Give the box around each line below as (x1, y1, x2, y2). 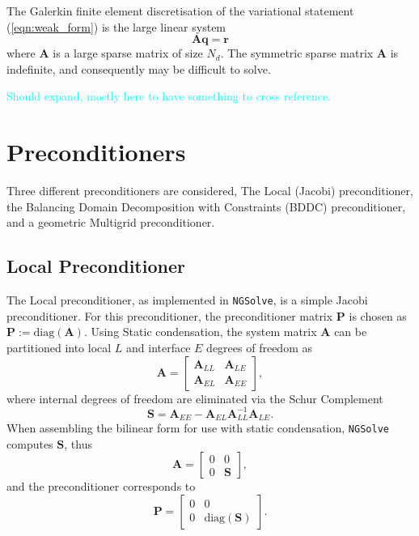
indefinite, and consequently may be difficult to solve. (6, 60, 271, 77)
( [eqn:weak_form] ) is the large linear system (6, 18, 226, 35)
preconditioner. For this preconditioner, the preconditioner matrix (6, 307, 333, 324)
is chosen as (349, 307, 407, 324)
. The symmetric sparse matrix (220, 45, 374, 62)
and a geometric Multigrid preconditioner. (6, 214, 215, 231)
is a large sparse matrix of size (53, 45, 203, 62)
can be (334, 323, 367, 340)
